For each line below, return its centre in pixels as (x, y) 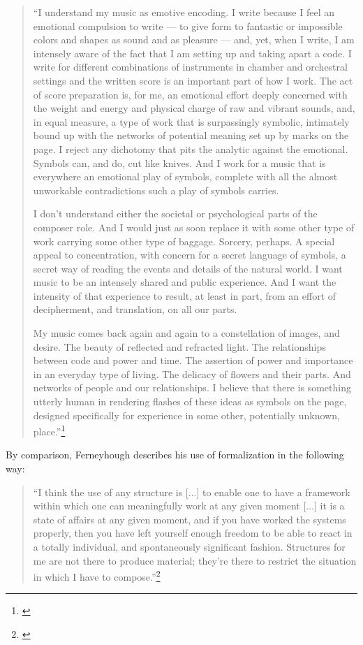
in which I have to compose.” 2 (97, 575)
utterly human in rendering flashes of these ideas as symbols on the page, (190, 401)
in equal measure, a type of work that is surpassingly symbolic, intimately (191, 121)
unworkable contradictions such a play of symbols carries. (156, 190)
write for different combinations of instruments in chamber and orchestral (190, 67)
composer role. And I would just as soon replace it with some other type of (194, 227)
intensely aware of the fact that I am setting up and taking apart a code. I (192, 53)
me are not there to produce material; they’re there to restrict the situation (195, 560)
